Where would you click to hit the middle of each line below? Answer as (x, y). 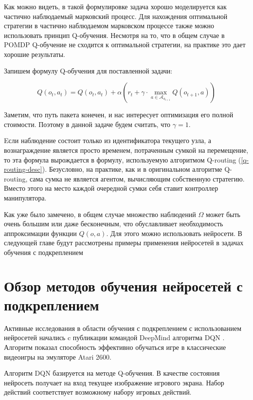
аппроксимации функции (40, 233)
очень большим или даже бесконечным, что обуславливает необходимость (114, 224)
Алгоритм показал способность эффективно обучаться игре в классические (115, 347)
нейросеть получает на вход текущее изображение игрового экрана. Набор (114, 382)
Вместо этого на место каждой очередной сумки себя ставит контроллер (111, 188)
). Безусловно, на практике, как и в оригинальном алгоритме (132, 169)
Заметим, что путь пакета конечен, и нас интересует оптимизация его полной (119, 115)
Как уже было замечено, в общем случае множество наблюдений (100, 214)
